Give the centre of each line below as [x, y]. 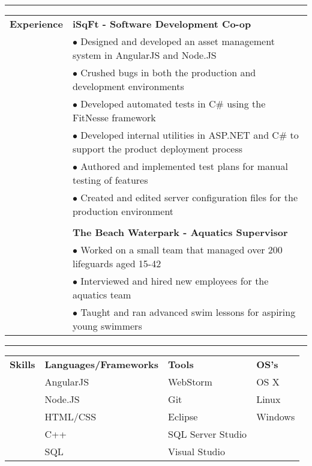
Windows [276, 416]
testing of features [110, 180]
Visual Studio [196, 451]
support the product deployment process [157, 149]
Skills [22, 364]
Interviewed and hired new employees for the [175, 281]
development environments [128, 86]
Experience [36, 24]
